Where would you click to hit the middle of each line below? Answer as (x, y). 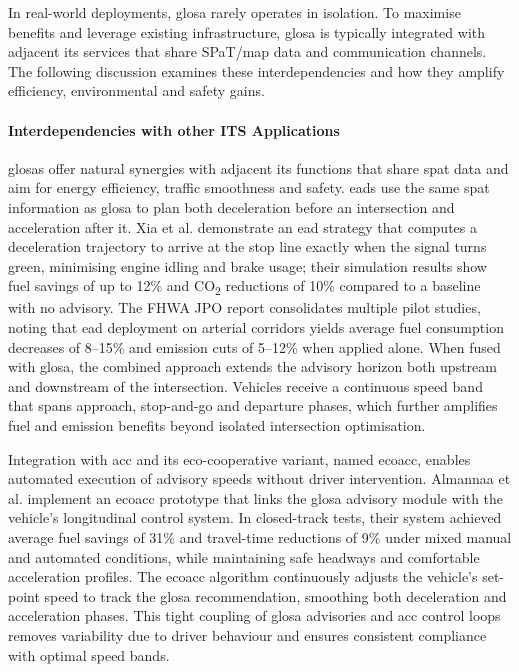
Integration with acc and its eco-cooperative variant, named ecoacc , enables (239, 458)
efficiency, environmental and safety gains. (136, 90)
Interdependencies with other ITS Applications (174, 129)
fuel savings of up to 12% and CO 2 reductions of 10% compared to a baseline (244, 287)
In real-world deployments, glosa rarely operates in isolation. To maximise (234, 12)
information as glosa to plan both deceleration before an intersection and (231, 206)
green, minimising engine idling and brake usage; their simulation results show (247, 265)
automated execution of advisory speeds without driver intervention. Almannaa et (259, 478)
